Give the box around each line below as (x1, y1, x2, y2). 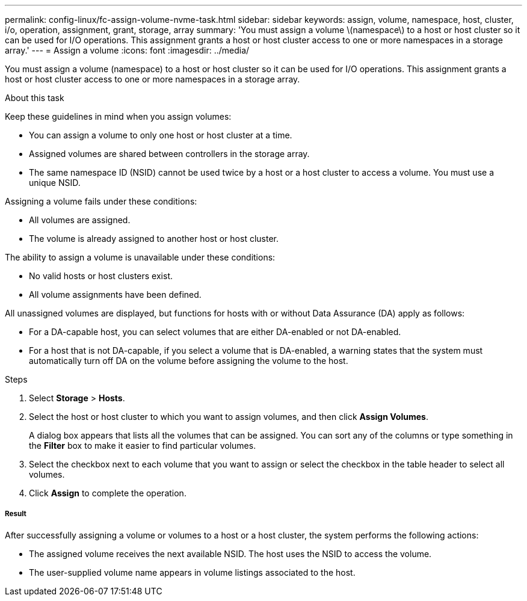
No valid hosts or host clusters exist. (29, 271, 173, 281)
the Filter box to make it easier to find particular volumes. (29, 440, 256, 451)
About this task (5, 93, 64, 103)
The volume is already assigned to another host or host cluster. (29, 233, 279, 244)
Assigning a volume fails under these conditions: (5, 196, 197, 206)
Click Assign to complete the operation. (29, 488, 186, 498)
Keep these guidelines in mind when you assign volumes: (5, 111, 232, 122)
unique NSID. (29, 177, 81, 188)
